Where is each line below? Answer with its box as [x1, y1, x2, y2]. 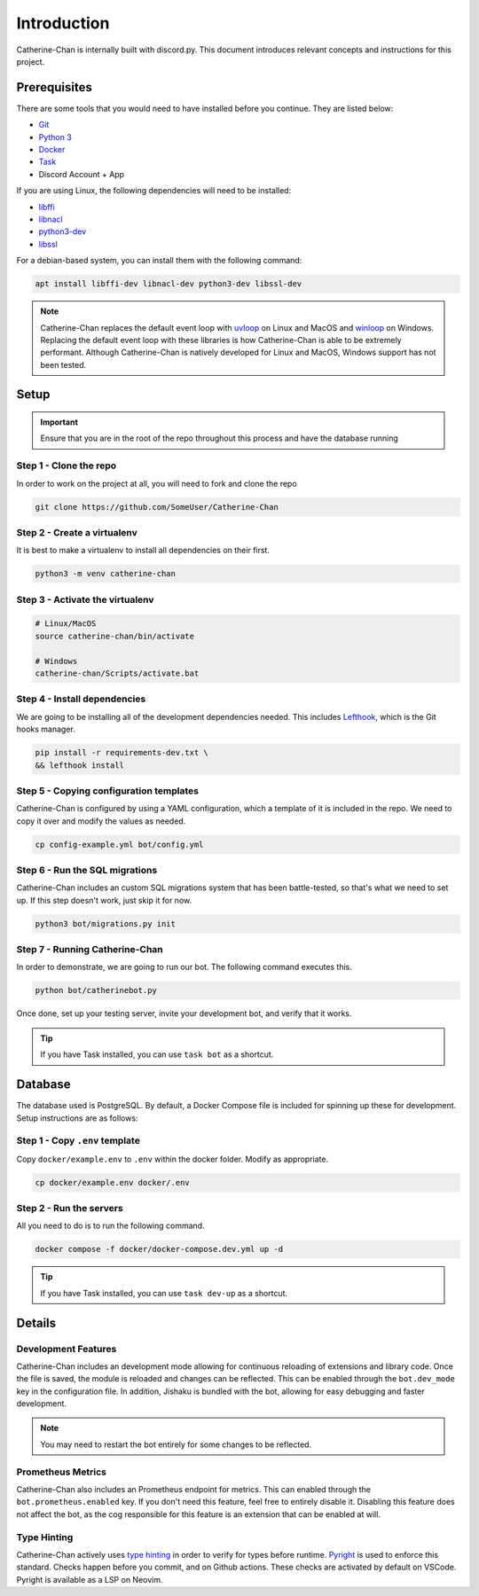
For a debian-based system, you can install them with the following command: [16, 255, 302, 266]
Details [16, 1315, 57, 1330]
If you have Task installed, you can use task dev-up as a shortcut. [40, 1287, 288, 1298]
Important [40, 417, 79, 427]
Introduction [16, 13, 110, 33]
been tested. [40, 359, 87, 370]
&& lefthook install [35, 760, 124, 771]
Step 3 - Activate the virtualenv [16, 593, 154, 606]
